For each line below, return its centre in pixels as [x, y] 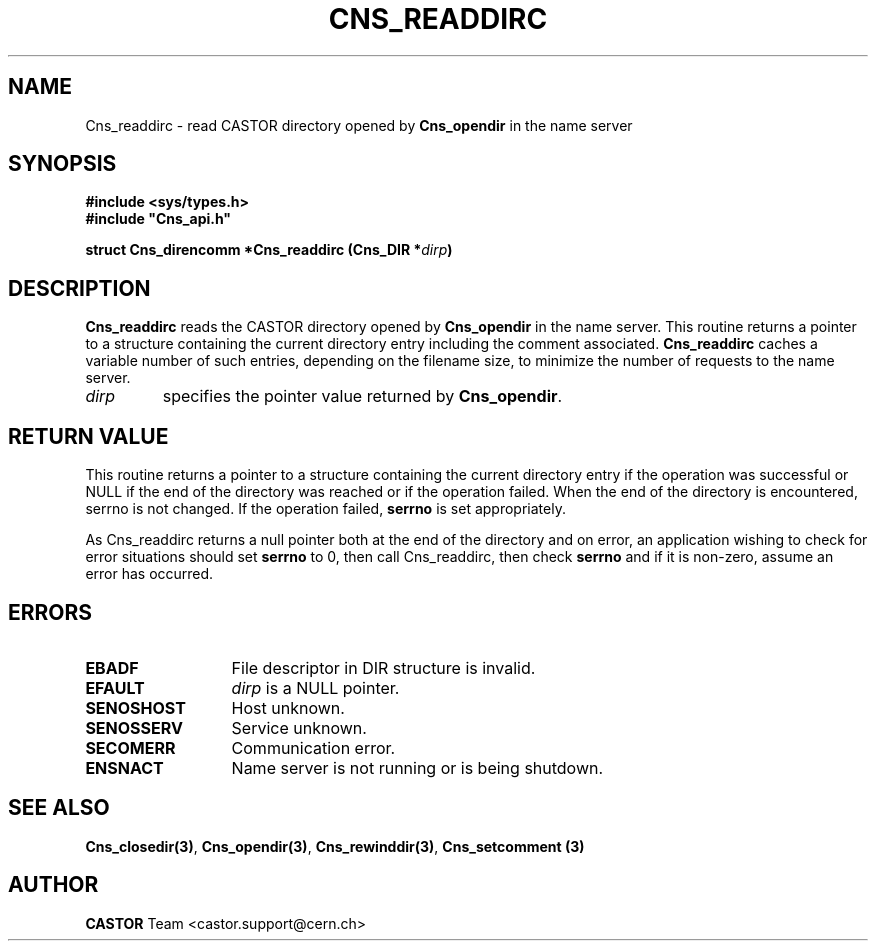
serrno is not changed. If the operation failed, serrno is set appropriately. [325, 509]
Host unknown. [288, 707]
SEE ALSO [59, 808]
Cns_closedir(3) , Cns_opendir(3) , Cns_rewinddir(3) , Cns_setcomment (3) [335, 846]
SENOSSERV [134, 727]
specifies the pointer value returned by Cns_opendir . [362, 396]
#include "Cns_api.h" [158, 219]
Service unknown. [299, 727]
